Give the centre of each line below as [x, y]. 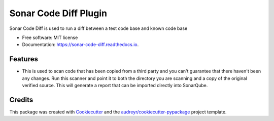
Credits [21, 99]
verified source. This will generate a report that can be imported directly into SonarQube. [115, 86]
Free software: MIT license [50, 37]
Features [24, 59]
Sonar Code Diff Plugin [58, 13]
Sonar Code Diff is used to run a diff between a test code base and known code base [98, 28]
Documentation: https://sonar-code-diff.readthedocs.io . [80, 45]
